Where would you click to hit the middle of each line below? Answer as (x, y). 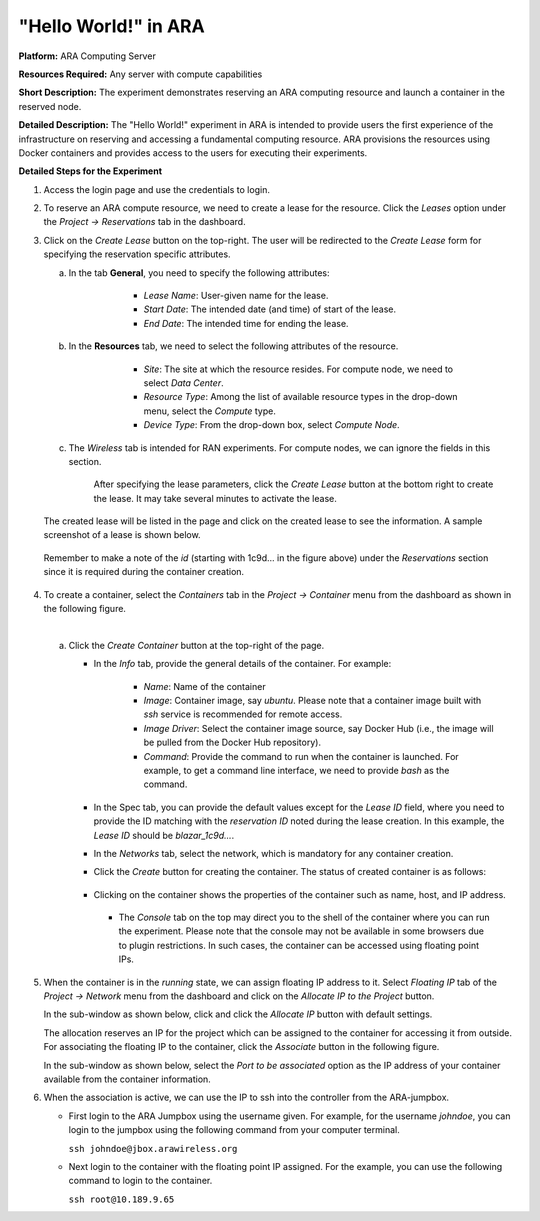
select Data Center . (183, 382)
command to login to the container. (140, 1181)
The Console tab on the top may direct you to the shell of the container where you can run (304, 917)
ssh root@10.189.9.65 (121, 1199)
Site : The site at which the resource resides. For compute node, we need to (298, 369)
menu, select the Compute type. (210, 411)
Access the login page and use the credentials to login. (156, 189)
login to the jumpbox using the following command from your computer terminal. (234, 1130)
